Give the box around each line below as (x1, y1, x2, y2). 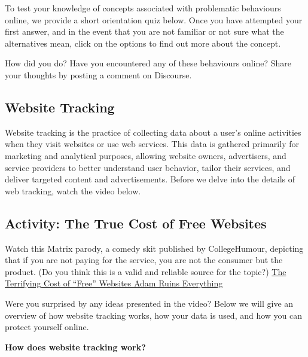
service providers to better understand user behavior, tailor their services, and (5, 161, 291, 173)
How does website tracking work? (5, 340, 146, 353)
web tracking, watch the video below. (5, 184, 141, 197)
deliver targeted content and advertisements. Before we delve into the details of (5, 173, 295, 185)
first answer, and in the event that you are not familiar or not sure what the (5, 25, 284, 38)
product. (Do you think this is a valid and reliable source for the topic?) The (5, 265, 286, 277)
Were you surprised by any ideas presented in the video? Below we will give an (5, 297, 294, 309)
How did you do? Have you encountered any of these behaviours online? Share (5, 57, 291, 69)
